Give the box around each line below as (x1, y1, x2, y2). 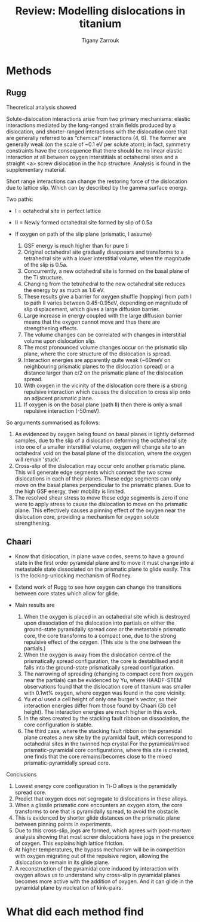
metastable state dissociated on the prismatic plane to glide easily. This (14, 565, 191, 573)
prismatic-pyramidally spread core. (23, 759, 110, 766)
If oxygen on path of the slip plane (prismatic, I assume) (14, 230, 152, 238)
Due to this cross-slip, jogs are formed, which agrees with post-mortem (14, 827, 191, 834)
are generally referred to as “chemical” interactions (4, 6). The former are (6, 134, 187, 141)
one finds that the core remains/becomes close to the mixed (23, 753, 172, 760)
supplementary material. (6, 166, 66, 173)
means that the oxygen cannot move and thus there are (23, 318, 160, 325)
